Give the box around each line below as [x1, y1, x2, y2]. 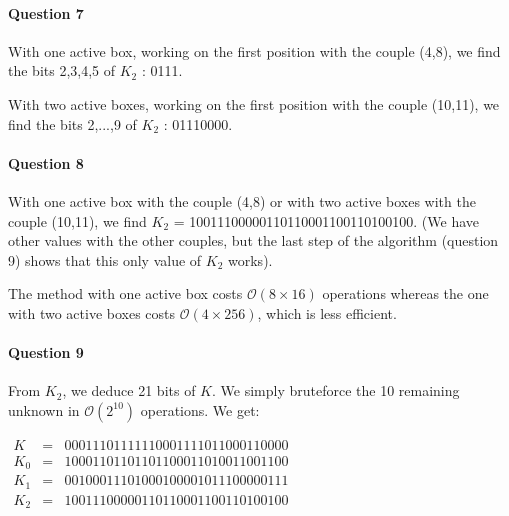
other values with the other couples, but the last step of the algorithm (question [8, 230, 499, 251]
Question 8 [8, 152, 84, 173]
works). [228, 249, 273, 270]
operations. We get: [140, 399, 260, 420]
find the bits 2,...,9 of [8, 113, 137, 134]
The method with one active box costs [8, 283, 243, 304]
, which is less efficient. [257, 302, 397, 323]
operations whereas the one [322, 283, 489, 304]
